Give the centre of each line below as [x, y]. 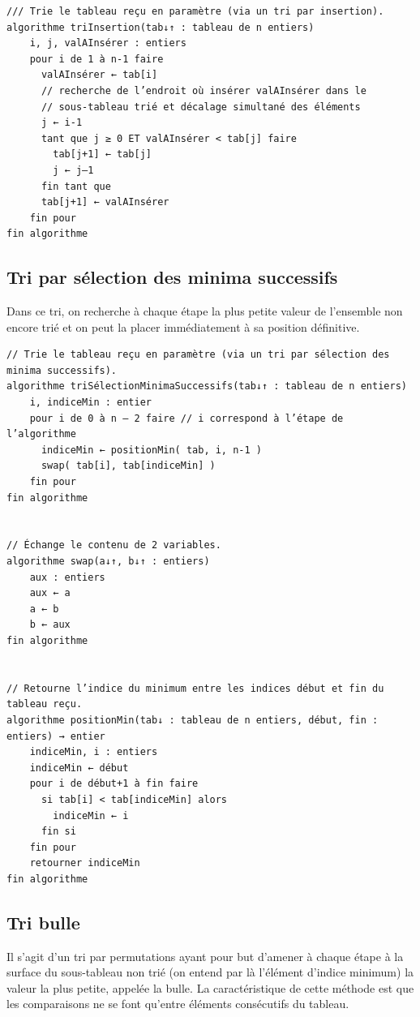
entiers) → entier [56, 736]
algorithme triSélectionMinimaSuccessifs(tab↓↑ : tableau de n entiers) [207, 386]
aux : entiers [67, 577]
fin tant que [76, 186]
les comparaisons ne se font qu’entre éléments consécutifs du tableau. [178, 1004]
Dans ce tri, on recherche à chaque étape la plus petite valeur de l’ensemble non [205, 311]
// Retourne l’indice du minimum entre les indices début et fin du [195, 688]
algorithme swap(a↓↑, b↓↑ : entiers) [108, 562]
